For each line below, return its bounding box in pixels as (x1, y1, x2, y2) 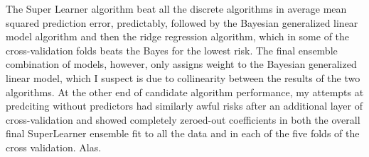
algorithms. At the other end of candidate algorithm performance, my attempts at (6, 84, 364, 99)
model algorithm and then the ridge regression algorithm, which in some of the (6, 29, 350, 44)
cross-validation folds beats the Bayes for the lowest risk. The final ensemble (6, 42, 338, 57)
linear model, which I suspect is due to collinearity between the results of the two (6, 70, 360, 85)
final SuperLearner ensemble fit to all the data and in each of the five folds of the (6, 126, 360, 141)
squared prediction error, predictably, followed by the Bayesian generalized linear (6, 15, 358, 30)
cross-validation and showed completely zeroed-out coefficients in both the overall (6, 112, 360, 127)
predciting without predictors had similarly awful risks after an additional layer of (6, 98, 363, 113)
